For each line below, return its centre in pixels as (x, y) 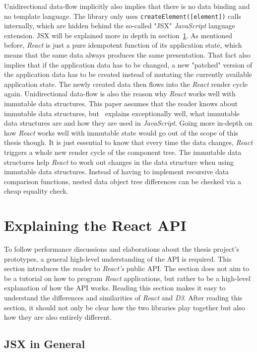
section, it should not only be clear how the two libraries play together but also (125, 307)
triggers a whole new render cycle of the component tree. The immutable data (123, 152)
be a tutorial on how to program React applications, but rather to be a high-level (127, 278)
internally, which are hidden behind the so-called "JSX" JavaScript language (120, 26)
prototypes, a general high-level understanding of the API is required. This (118, 258)
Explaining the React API (95, 225)
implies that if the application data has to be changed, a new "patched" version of (128, 64)
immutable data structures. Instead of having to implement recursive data (117, 172)
